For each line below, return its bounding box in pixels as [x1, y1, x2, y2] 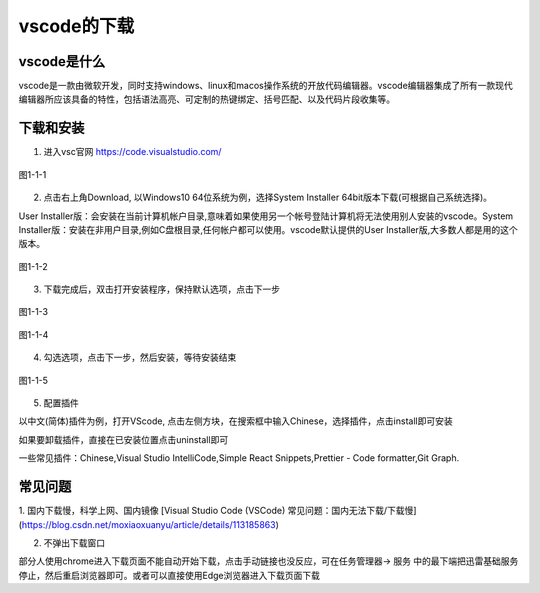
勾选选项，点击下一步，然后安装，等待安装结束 [43, 351, 237, 364]
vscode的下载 [18, 15, 135, 37]
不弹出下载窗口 [43, 536, 105, 549]
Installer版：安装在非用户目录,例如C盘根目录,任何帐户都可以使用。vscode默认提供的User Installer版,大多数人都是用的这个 [18, 223, 519, 235]
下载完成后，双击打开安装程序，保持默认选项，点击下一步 [43, 283, 280, 295]
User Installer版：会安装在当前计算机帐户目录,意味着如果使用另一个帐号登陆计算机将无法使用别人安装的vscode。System [18, 210, 514, 222]
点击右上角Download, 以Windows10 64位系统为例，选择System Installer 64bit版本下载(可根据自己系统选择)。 [43, 191, 493, 204]
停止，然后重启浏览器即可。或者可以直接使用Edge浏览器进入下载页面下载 [18, 569, 320, 581]
